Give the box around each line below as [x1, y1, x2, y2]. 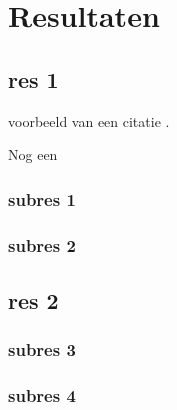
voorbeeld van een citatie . [8, 110, 170, 131]
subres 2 [8, 232, 76, 257]
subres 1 [8, 186, 76, 211]
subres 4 [8, 383, 76, 407]
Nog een [8, 144, 58, 165]
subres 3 [8, 337, 76, 362]
